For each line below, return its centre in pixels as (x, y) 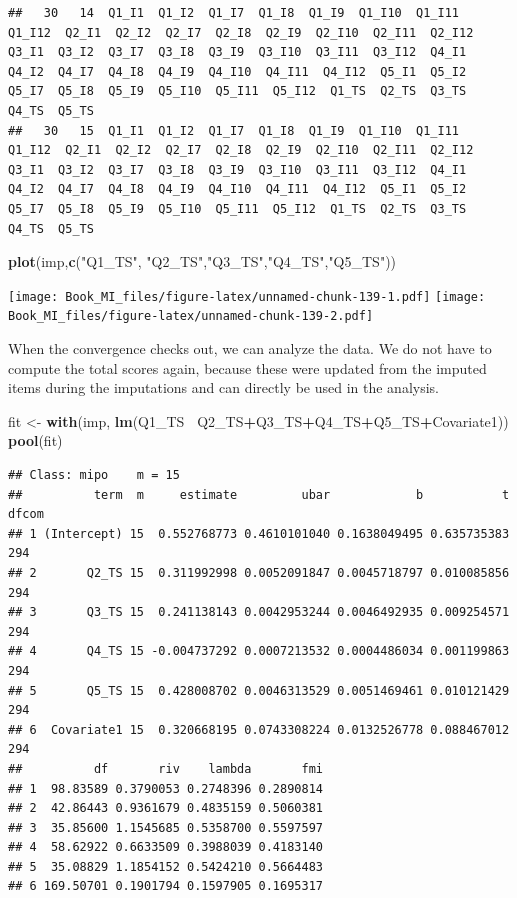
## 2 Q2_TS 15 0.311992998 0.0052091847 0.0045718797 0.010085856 (259, 572)
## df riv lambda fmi (165, 768)
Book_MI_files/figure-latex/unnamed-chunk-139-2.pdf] (191, 316)
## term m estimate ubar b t (259, 494)
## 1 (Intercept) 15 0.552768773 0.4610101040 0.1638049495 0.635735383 (259, 533)
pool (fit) (35, 440)
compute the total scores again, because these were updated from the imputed (247, 367)
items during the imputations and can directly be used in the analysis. (223, 387)
